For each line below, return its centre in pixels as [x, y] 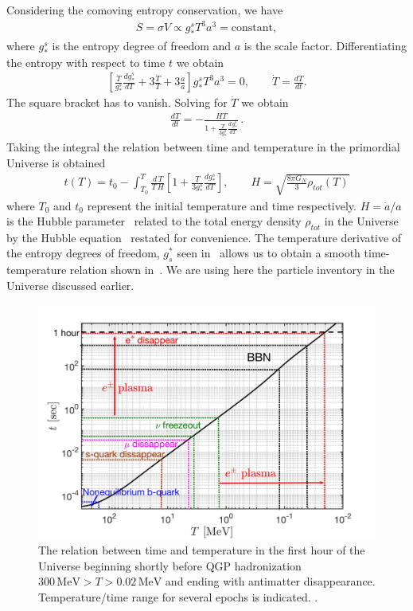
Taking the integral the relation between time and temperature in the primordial [203, 147]
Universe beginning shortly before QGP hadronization [170, 565]
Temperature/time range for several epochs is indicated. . [178, 596]
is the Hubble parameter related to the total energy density [154, 221]
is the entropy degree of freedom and [142, 45]
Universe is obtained [56, 162]
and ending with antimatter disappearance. [270, 581]
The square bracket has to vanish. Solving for [117, 102]
